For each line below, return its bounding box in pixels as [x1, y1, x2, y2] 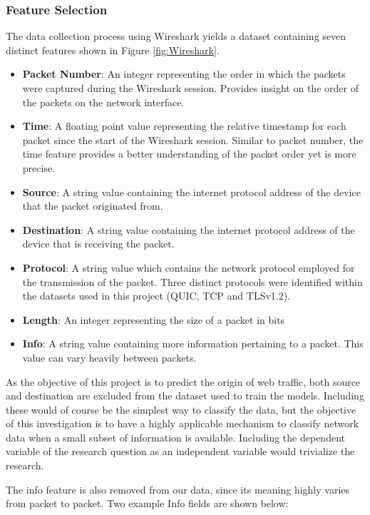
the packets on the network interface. [22, 94, 185, 109]
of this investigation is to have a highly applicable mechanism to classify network [6, 416, 359, 431]
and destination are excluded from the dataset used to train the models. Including [6, 388, 364, 403]
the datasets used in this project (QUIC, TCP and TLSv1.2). [22, 288, 291, 303]
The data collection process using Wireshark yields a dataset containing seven [6, 29, 346, 44]
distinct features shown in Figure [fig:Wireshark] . [6, 42, 220, 57]
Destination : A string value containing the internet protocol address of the [22, 222, 355, 237]
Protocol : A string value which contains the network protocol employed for [22, 260, 355, 275]
